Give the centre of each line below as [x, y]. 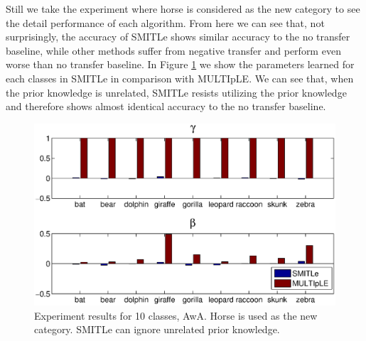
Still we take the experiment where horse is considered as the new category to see [183, 9]
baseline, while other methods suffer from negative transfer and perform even [173, 50]
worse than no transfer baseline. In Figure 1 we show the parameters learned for [180, 64]
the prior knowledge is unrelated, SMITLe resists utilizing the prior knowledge [176, 92]
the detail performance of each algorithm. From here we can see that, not [165, 22]
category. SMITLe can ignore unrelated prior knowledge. [157, 329]
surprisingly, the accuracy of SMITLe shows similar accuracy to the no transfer [178, 37]
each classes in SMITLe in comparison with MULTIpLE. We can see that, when [180, 78]
